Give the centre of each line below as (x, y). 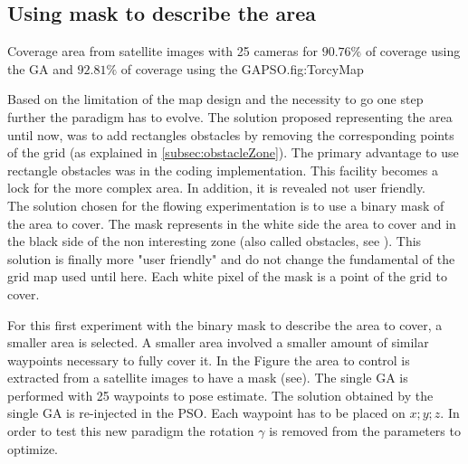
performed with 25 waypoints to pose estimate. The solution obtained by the (220, 395)
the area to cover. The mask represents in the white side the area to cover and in (232, 223)
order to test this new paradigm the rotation (131, 431)
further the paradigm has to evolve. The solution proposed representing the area (230, 116)
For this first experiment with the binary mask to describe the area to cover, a (225, 324)
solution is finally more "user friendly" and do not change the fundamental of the (231, 258)
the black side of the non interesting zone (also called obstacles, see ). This (215, 241)
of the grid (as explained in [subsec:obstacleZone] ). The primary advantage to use (233, 152)
